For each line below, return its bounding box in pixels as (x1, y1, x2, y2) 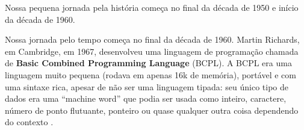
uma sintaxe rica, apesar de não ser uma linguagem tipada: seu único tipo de (5, 80, 288, 93)
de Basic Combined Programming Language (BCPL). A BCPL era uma (5, 57, 292, 69)
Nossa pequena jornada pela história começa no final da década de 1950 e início (5, 1, 299, 13)
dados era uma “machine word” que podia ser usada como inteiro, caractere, (5, 92, 287, 105)
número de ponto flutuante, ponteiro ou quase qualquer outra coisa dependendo (5, 104, 299, 116)
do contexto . (5, 116, 54, 128)
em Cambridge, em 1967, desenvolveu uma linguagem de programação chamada (5, 45, 299, 57)
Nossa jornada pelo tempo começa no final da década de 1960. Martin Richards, (5, 33, 300, 46)
